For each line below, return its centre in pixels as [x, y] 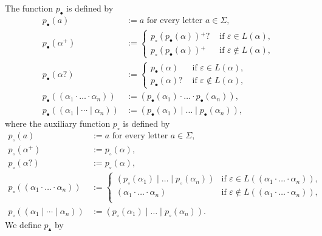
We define [23, 224]
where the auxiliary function [58, 123]
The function [29, 8]
